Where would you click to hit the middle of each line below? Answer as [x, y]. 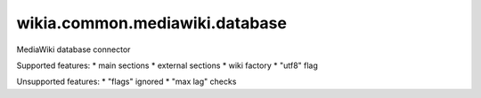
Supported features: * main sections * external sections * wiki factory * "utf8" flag [167, 65]
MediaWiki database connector [73, 49]
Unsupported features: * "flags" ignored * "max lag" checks [126, 82]
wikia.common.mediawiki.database [151, 23]
